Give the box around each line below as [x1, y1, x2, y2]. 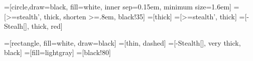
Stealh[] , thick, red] [4, 21, 63, 31]
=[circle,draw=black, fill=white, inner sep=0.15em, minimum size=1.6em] [4, 1, 231, 11]
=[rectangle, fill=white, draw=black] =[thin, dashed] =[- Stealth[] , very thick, [4, 37, 241, 48]
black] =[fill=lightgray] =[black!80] [4, 47, 111, 58]
